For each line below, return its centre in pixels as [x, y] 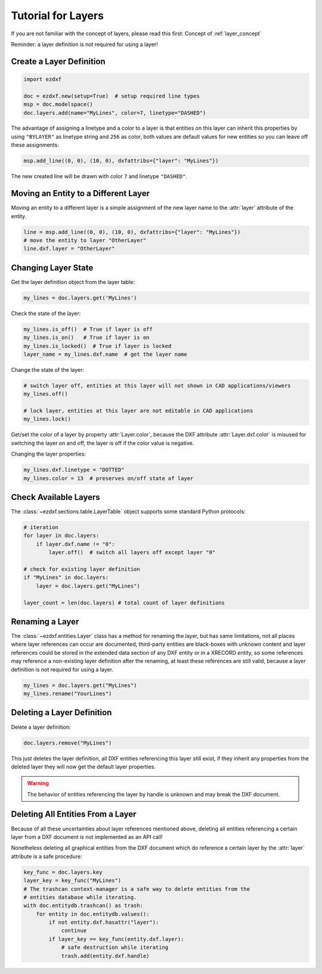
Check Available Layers [56, 497]
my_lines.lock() [47, 419]
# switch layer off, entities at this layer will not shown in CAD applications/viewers [157, 385]
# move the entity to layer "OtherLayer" [85, 240]
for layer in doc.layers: [61, 536]
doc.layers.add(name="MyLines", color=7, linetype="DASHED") [115, 113]
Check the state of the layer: [46, 313]
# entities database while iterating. [80, 897]
